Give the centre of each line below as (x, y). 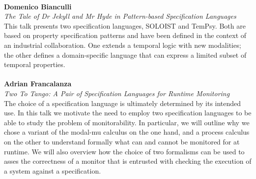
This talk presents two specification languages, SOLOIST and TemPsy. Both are (125, 25)
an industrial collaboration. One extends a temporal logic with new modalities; (123, 45)
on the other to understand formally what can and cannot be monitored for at (122, 141)
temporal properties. (35, 64)
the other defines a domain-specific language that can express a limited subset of (125, 54)
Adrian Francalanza (38, 84)
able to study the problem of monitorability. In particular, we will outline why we (127, 122)
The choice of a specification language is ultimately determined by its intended (123, 103)
